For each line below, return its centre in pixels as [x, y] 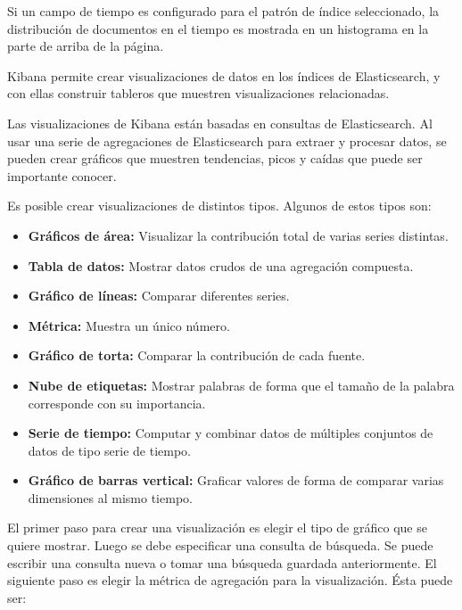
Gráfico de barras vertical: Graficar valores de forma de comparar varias [236, 480]
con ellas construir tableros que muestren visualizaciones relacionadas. [198, 93]
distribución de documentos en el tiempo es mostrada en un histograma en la [218, 28]
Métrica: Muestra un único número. [129, 325]
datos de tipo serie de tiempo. [109, 450]
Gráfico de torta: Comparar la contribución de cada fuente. [197, 355]
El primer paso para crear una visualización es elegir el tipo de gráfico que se [217, 528]
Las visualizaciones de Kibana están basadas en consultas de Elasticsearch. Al [220, 123]
